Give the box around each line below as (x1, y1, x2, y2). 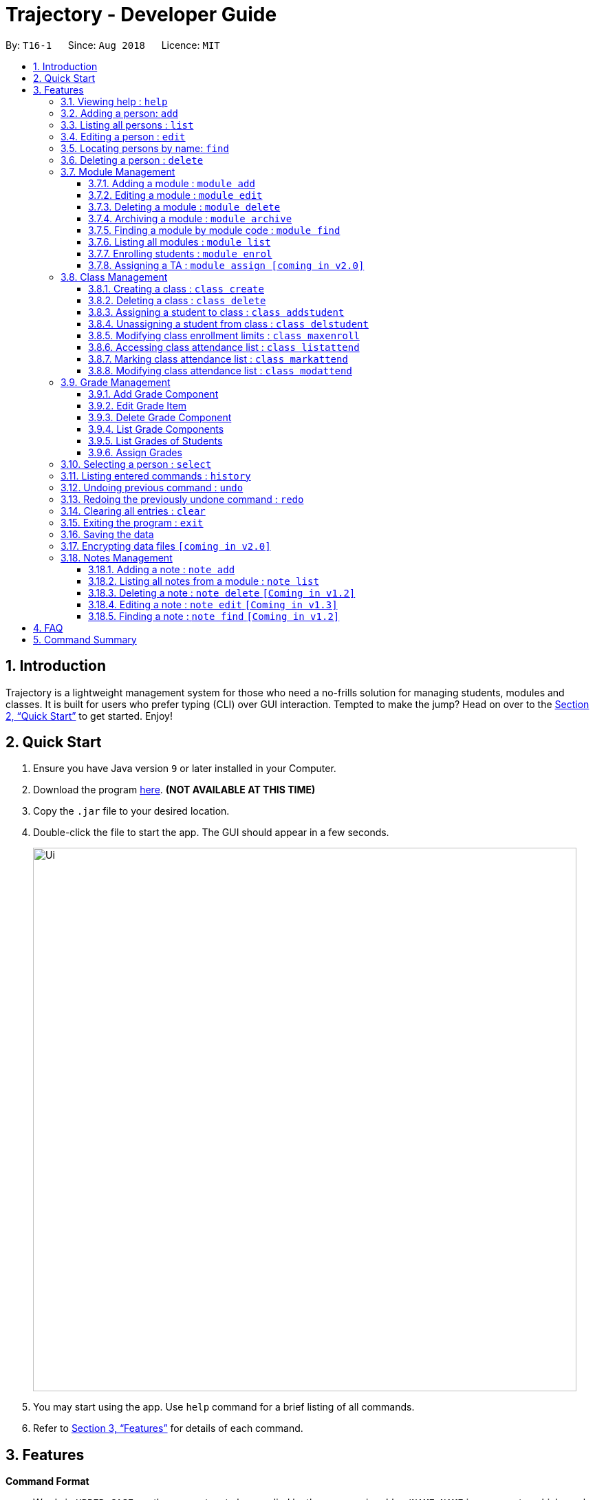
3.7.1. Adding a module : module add (88, 177, 255, 189)
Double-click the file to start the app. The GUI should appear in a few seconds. (33, 826, 389, 839)
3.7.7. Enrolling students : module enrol (88, 247, 272, 259)
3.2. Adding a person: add (61, 107, 178, 119)
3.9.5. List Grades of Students (88, 434, 223, 447)
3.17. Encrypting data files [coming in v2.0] (61, 539, 271, 552)
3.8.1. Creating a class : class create (88, 282, 264, 294)
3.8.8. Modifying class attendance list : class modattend (88, 364, 352, 376)
